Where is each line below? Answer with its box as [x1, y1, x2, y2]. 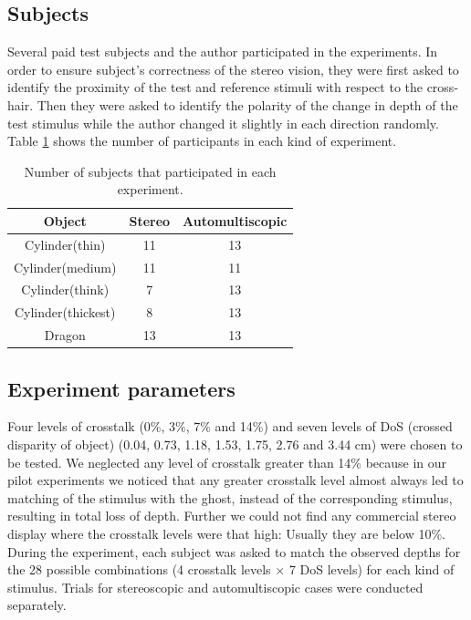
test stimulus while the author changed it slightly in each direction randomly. [7, 113, 439, 132]
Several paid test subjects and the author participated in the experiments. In [7, 42, 438, 61]
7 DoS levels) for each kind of [288, 560, 455, 579]
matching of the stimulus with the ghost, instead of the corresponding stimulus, [7, 488, 453, 507]
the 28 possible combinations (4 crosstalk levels [7, 560, 271, 579]
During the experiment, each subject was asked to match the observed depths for [7, 542, 461, 561]
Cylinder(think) [21, 280, 110, 299]
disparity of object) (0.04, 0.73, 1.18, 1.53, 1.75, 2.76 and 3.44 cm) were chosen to [7, 435, 463, 454]
